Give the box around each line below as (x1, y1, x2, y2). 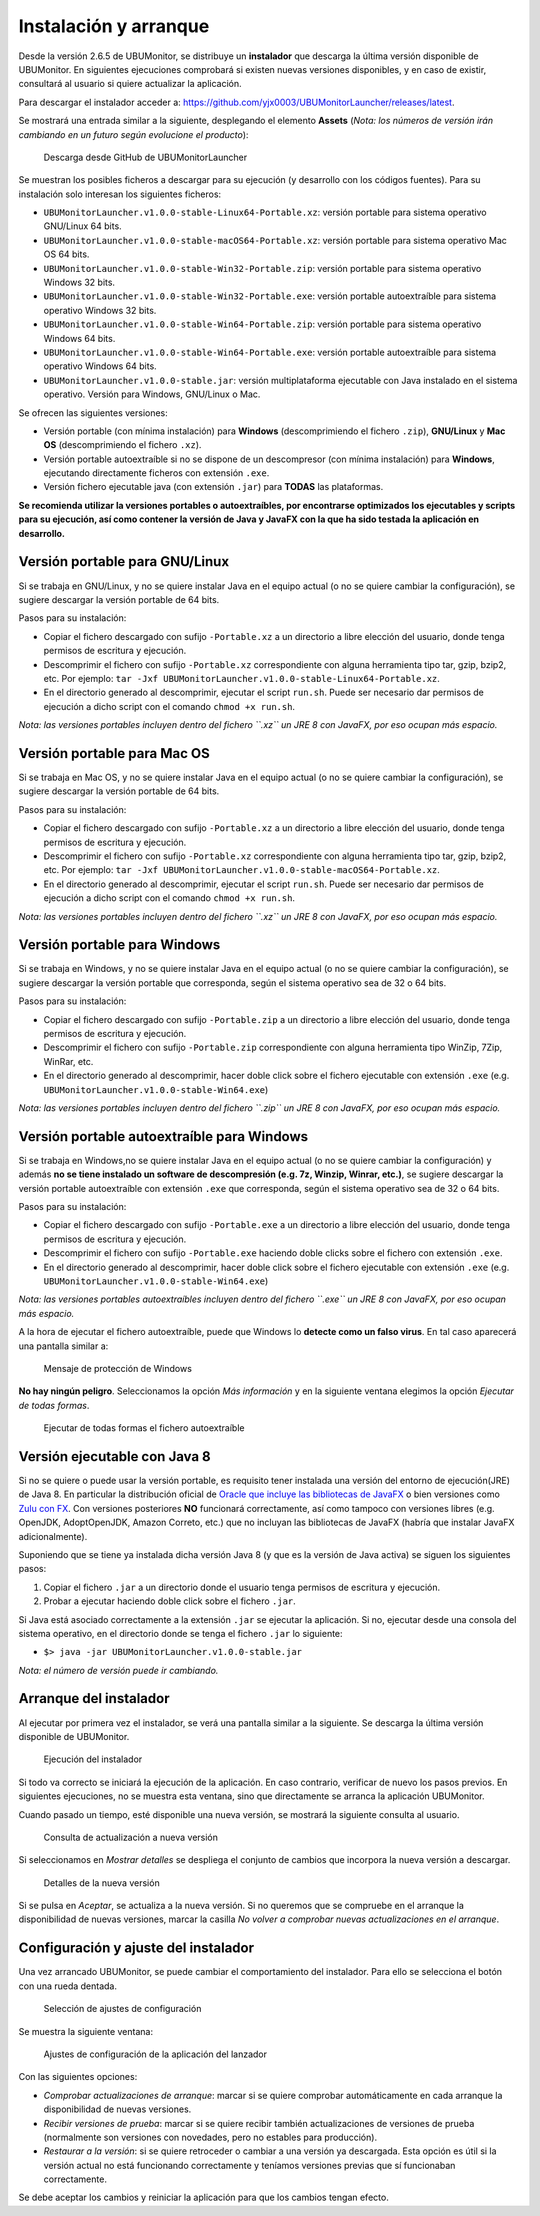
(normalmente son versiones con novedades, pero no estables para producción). (43, 2131, 378, 2143)
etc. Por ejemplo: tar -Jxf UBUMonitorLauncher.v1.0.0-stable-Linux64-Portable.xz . (43, 672, 440, 684)
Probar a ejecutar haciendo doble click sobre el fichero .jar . (43, 1595, 297, 1607)
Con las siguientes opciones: (18, 2071, 138, 2083)
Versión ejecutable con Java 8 (18, 1448, 211, 1465)
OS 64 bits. (43, 248, 90, 260)
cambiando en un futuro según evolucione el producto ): (18, 128, 249, 140)
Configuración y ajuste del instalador (18, 1940, 255, 1957)
